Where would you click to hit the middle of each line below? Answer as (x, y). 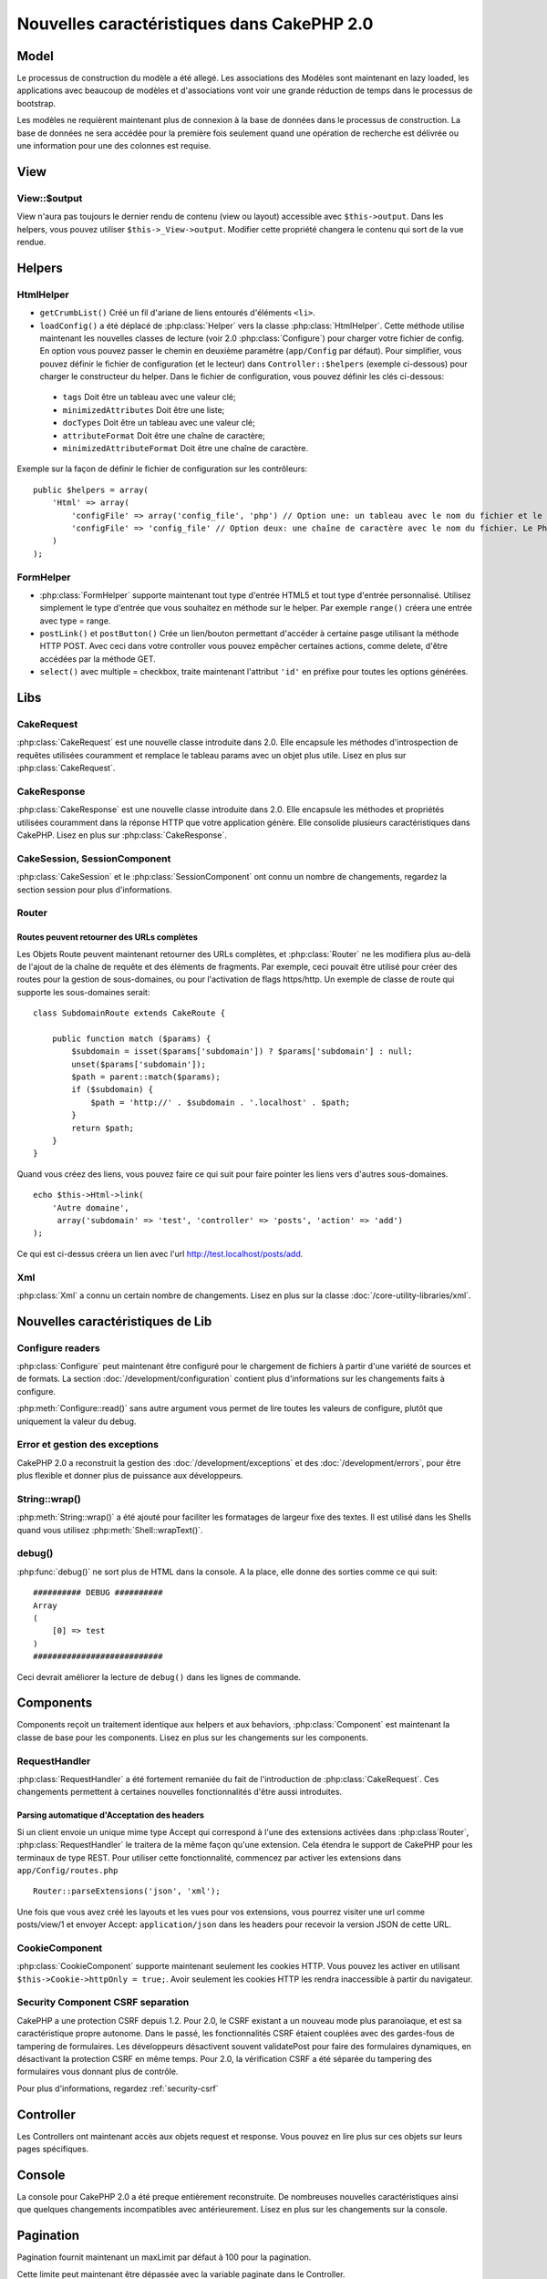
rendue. (31, 242)
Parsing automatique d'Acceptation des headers (111, 1815)
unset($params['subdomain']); (139, 1064)
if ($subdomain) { (113, 1090)
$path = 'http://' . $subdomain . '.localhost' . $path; (221, 1102)
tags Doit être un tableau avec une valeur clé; (149, 397)
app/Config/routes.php (67, 1870)
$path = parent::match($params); (146, 1077)
